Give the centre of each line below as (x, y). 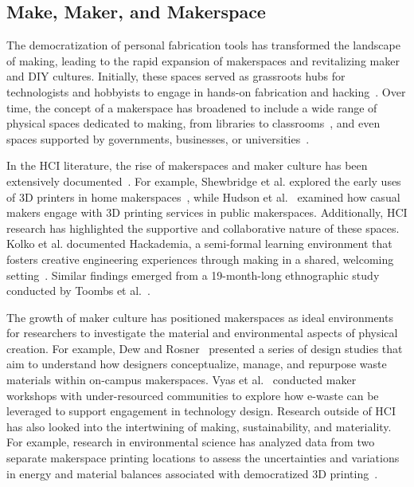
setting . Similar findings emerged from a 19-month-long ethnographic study (193, 275)
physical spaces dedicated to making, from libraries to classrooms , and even (193, 123)
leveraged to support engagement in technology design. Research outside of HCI (201, 411)
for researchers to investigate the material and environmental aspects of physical (202, 333)
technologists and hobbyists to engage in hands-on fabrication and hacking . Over (206, 91)
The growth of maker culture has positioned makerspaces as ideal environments (200, 317)
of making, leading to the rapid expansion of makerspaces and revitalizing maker (203, 60)
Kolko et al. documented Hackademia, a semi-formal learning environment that (199, 243)
